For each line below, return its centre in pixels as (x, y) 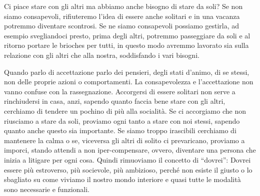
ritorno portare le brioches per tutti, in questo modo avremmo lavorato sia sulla (126, 45)
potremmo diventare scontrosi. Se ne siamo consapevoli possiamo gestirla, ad (122, 26)
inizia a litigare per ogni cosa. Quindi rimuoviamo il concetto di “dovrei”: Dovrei (127, 159)
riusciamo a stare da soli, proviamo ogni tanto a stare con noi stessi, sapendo (122, 120)
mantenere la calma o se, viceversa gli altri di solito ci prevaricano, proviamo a (124, 140)
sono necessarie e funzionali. (47, 189)
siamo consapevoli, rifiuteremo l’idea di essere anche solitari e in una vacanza (122, 16)
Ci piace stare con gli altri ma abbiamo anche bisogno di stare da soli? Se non (123, 6)
